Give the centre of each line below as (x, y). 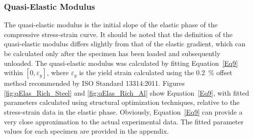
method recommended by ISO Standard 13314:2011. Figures (94, 83)
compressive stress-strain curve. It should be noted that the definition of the (118, 34)
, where (58, 72)
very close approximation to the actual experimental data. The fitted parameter (124, 121)
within (13, 72)
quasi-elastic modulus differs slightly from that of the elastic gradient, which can (125, 44)
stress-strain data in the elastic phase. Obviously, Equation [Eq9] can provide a (123, 111)
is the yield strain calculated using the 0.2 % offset (156, 72)
